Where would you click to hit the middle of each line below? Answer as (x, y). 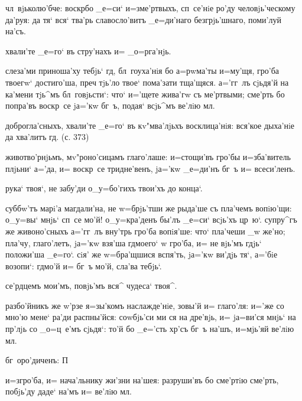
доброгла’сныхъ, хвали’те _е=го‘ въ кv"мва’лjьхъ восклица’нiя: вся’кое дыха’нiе (150, 125)
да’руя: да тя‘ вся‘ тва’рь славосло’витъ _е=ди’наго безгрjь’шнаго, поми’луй (143, 19)
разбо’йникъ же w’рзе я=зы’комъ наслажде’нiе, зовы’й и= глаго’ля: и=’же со (145, 305)
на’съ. (16, 31)
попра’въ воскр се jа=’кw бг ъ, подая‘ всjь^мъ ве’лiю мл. (110, 105)
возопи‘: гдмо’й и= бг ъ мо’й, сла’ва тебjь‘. (84, 265)
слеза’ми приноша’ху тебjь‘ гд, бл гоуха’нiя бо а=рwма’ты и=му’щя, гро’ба (142, 71)
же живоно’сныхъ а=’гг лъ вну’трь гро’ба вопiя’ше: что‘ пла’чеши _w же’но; (145, 231)
